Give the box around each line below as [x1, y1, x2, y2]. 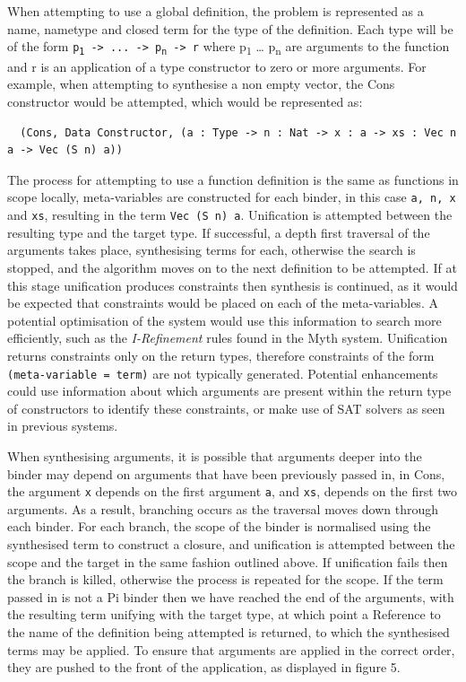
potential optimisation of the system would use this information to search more [7, 310, 442, 329]
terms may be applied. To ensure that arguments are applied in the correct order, [7, 640, 455, 659]
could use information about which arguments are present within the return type [7, 381, 452, 400]
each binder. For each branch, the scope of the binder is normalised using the [7, 517, 431, 536]
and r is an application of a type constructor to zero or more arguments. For [7, 57, 427, 75]
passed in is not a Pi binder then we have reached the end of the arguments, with [7, 587, 454, 606]
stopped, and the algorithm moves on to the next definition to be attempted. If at [7, 258, 457, 276]
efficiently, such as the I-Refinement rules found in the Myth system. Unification [7, 328, 448, 347]
